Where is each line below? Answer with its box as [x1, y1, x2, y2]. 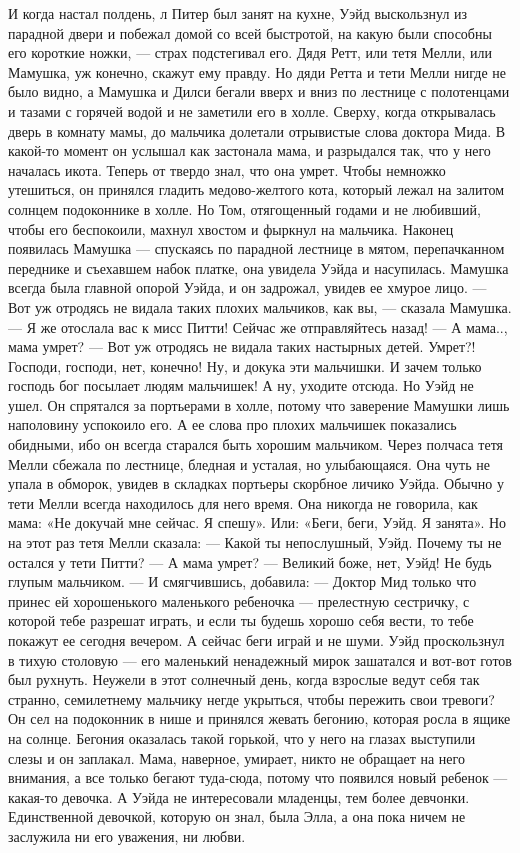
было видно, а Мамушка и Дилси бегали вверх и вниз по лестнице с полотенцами [8, 81, 510, 102]
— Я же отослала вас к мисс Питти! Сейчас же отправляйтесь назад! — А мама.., [8, 316, 508, 337]
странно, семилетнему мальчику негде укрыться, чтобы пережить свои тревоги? [8, 688, 495, 709]
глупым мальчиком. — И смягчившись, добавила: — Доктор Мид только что [8, 571, 477, 592]
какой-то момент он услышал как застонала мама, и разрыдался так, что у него [8, 140, 491, 161]
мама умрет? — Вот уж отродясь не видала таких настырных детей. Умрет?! [8, 336, 476, 357]
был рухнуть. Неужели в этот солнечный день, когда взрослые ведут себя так [8, 669, 480, 690]
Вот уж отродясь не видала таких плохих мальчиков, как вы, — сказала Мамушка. [8, 296, 512, 317]
